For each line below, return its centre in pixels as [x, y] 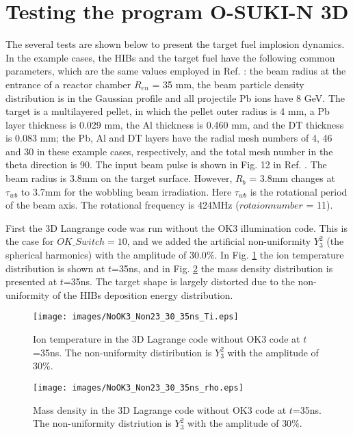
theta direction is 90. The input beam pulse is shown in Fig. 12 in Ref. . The [166, 164]
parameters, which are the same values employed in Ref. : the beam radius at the [176, 71]
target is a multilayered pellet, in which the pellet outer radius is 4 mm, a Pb [168, 111]
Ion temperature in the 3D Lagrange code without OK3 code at [167, 339]
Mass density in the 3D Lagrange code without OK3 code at [160, 409]
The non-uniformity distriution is [102, 423]
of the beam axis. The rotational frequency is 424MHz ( [122, 205]
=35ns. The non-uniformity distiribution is [122, 352]
